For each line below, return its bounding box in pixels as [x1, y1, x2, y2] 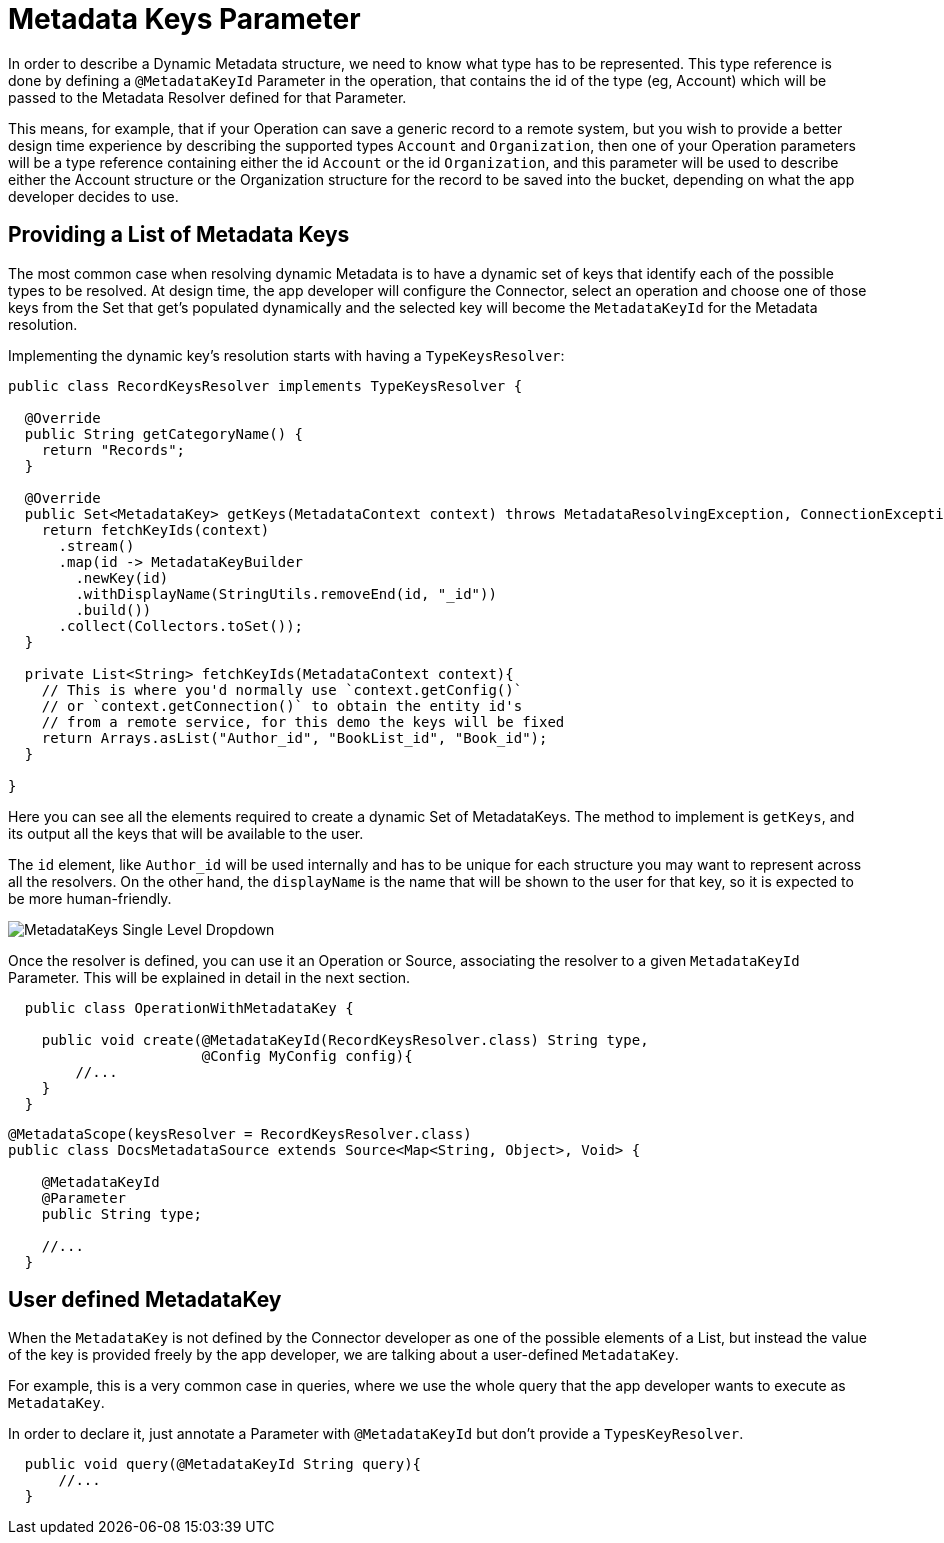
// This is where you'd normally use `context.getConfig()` [41, 681, 523, 698]
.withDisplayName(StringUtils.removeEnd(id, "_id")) [75, 585, 497, 602]
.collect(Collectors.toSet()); [58, 617, 304, 634]
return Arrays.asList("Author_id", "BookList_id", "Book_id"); [41, 729, 548, 746]
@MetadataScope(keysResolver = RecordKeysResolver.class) [8, 1125, 472, 1142]
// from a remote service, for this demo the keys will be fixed [41, 713, 565, 730]
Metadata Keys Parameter [8, 2, 361, 36]
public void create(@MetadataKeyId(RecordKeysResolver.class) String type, [41, 1031, 649, 1048]
